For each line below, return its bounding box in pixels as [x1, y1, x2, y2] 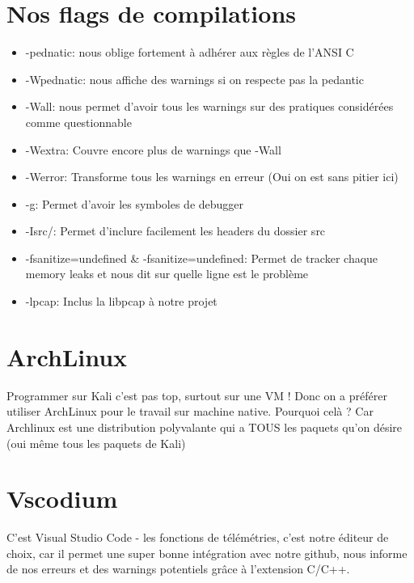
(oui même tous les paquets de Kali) [6, 434, 186, 451]
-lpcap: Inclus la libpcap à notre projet [25, 293, 218, 310]
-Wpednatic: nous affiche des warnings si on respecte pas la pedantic [25, 70, 364, 87]
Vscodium [6, 482, 118, 515]
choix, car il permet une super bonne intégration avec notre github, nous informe [6, 544, 408, 561]
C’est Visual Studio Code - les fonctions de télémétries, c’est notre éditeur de [6, 529, 389, 546]
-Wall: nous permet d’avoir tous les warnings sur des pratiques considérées [25, 98, 394, 115]
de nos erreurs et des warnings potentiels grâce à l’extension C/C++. [6, 560, 350, 577]
